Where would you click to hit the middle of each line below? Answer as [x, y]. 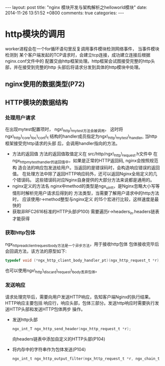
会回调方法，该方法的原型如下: [36, 251]
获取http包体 [20, 232]
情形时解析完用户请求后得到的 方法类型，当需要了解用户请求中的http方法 [86, 193]
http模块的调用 [35, 34]
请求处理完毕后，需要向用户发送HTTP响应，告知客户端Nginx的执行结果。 [79, 297]
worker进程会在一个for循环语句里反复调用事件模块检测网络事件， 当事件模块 [82, 49]
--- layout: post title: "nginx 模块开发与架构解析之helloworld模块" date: [76, 7]
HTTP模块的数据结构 [37, 102]
